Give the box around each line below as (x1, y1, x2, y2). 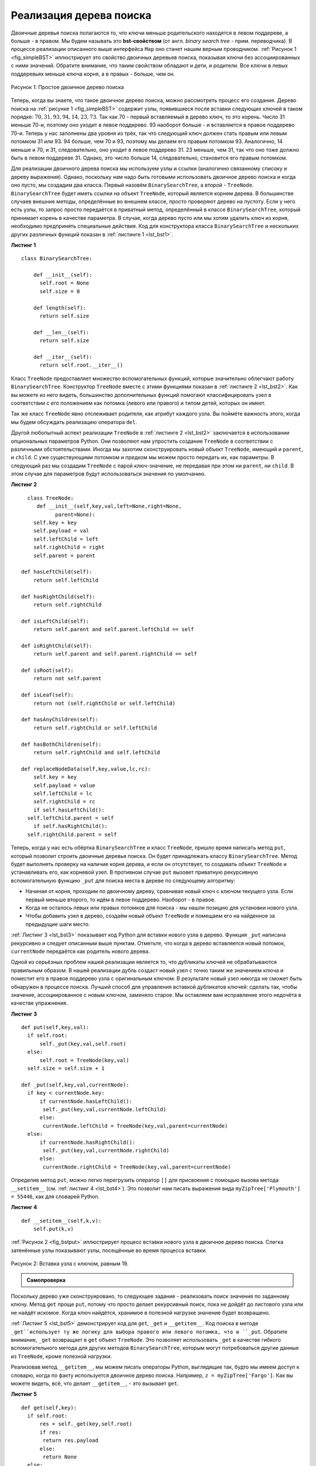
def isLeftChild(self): (21, 617, 90, 625)
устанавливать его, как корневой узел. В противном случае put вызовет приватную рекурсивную (11, 868, 259, 876)
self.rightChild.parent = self (27, 831, 117, 838)
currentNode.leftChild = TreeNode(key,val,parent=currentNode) (43, 1122, 228, 1129)
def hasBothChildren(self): (21, 741, 102, 748)
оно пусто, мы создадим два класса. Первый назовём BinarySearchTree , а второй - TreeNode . (11, 182, 254, 189)
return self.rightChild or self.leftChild (33, 724, 157, 731)
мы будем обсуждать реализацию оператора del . (11, 418, 138, 425)
